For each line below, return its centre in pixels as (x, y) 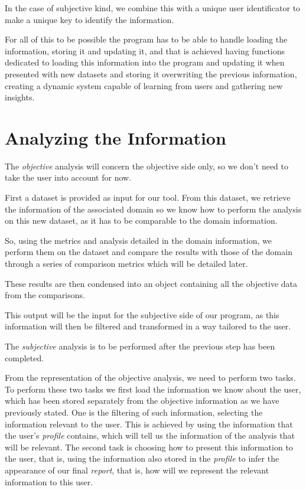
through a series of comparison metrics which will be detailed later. (126, 264)
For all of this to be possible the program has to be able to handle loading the (146, 39)
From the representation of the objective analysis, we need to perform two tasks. (150, 378)
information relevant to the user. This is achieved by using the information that (149, 424)
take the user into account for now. (68, 177)
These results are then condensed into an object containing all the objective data (151, 283)
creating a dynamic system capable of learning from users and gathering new (144, 85)
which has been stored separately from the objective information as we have (142, 401)
